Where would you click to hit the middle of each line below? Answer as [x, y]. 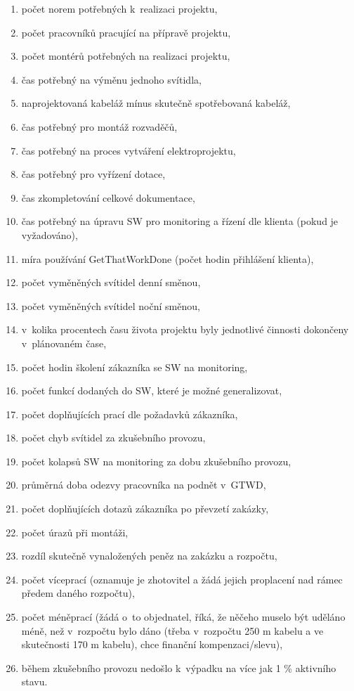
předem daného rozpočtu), [78, 593]
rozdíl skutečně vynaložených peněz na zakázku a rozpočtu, [149, 556]
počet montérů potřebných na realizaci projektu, [126, 56]
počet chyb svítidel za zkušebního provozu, [113, 438]
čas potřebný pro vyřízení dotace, [93, 174]
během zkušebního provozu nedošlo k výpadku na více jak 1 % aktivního [179, 667]
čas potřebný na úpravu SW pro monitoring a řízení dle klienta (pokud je [180, 221]
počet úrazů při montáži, [75, 532]
